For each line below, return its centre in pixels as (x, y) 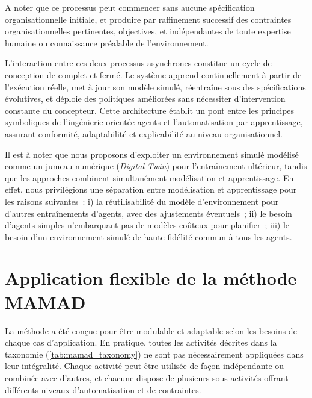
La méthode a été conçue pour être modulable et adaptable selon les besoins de (151, 330)
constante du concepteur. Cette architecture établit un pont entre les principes (150, 110)
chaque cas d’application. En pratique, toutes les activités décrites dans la (141, 342)
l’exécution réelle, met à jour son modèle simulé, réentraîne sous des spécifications (155, 86)
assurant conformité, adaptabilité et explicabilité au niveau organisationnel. (144, 133)
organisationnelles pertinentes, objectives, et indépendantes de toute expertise (148, 31)
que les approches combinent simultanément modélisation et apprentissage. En (149, 177)
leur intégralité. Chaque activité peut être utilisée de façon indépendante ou (145, 366)
